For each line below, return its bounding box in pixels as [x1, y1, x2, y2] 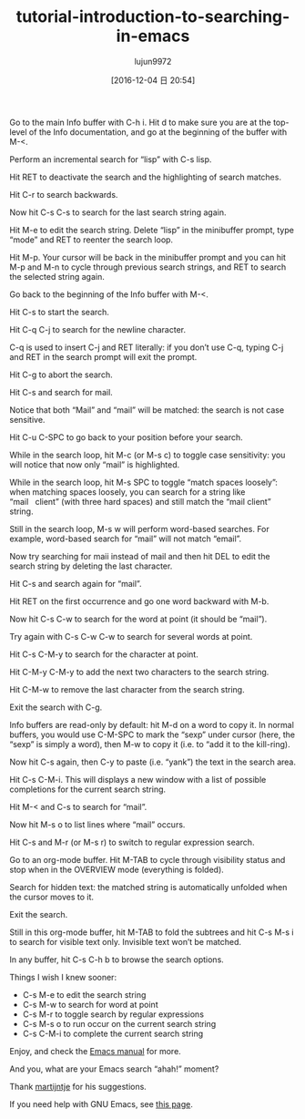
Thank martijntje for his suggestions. [9, 1081, 147, 1092]
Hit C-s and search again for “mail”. [9, 578, 142, 589]
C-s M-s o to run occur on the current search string [22, 1018, 217, 1029]
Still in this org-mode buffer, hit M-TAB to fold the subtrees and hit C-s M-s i [9, 927, 294, 938]
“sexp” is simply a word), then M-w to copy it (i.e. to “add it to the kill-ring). [9, 738, 290, 749]
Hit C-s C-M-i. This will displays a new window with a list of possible [9, 774, 267, 785]
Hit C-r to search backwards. [9, 189, 118, 200]
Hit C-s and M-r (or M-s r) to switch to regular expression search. [9, 837, 255, 847]
